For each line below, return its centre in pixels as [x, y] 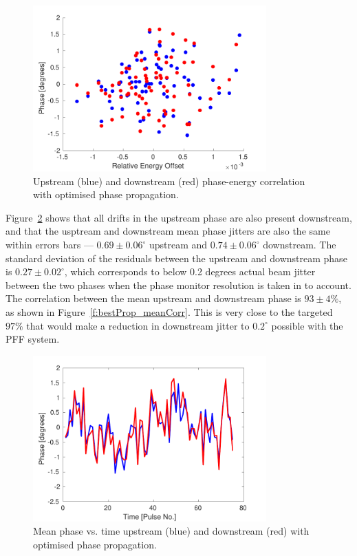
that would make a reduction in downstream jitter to [138, 325]
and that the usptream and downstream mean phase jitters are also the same [168, 231]
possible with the [307, 325]
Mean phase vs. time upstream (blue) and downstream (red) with [171, 531]
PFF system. [33, 339]
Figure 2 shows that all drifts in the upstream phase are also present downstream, [179, 217]
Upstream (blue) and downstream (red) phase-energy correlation [169, 181]
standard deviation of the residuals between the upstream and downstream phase [176, 258]
